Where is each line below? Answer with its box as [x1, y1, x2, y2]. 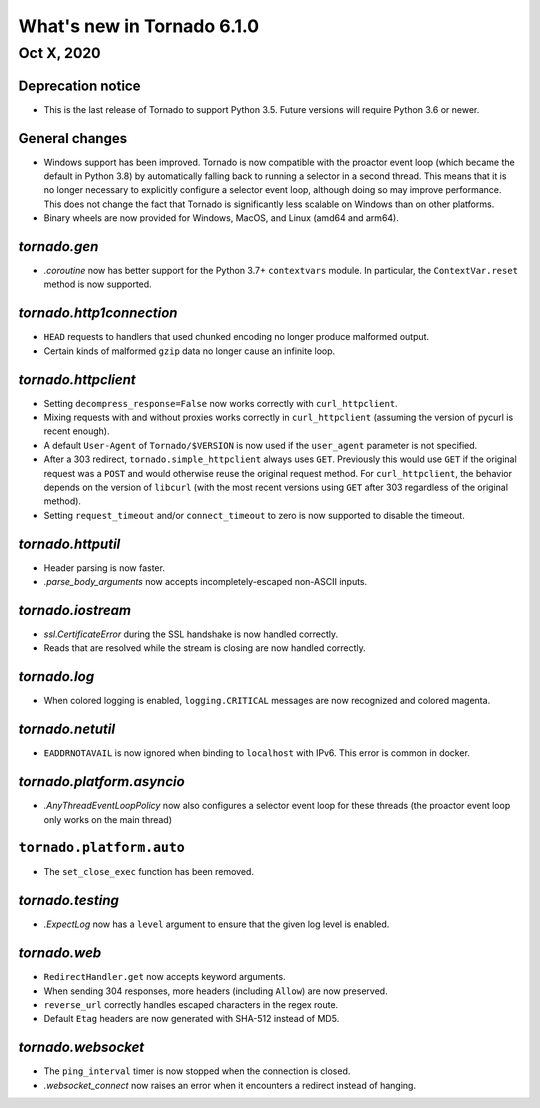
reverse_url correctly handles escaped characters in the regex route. [43, 999, 339, 1011]
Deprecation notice [18, 77, 141, 94]
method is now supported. [43, 278, 152, 290]
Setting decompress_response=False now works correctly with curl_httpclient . [43, 397, 399, 409]
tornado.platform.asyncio [18, 773, 185, 790]
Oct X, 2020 [18, 44, 101, 62]
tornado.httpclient [18, 371, 136, 388]
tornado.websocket [18, 1039, 145, 1056]
